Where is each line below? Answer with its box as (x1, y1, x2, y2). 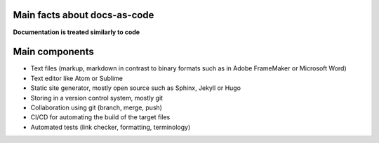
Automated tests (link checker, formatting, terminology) (30, 123, 191, 131)
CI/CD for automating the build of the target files (30, 113, 171, 121)
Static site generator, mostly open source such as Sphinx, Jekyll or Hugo (30, 84, 241, 92)
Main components (13, 46, 94, 58)
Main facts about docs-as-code (13, 9, 154, 21)
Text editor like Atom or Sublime (30, 74, 123, 82)
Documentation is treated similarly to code (13, 28, 140, 36)
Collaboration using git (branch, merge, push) (30, 103, 163, 112)
